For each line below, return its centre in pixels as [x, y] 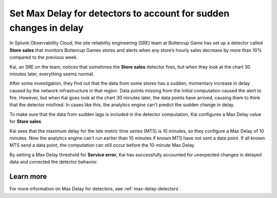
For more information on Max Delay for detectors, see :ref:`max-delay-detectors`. [95, 189]
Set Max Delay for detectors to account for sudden [120, 13]
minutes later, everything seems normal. [52, 74]
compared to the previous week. [44, 57]
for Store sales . [26, 122]
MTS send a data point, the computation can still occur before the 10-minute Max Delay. [102, 145]
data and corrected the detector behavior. [54, 162]
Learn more [28, 177]
